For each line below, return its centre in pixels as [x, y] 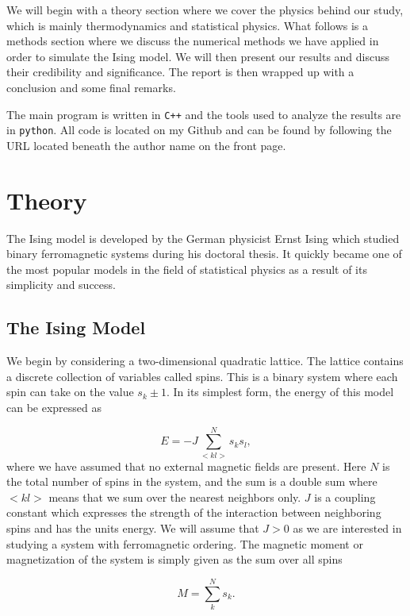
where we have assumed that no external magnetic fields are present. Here [186, 466]
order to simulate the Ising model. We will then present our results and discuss [198, 56]
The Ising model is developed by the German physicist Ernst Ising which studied [203, 238]
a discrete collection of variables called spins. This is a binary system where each [202, 376]
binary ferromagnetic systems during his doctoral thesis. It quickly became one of [204, 254]
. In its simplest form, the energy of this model [280, 392]
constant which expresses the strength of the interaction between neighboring [194, 512]
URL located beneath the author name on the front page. [146, 145]
